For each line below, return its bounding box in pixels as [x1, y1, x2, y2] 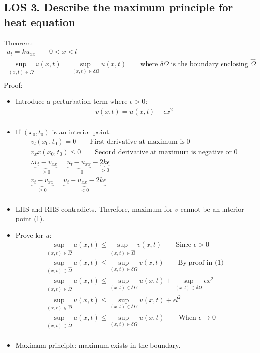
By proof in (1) [178, 259, 223, 266]
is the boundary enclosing [171, 60, 248, 68]
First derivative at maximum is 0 [90, 138, 190, 145]
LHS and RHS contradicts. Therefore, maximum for [15, 203, 173, 214]
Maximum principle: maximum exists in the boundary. [15, 340, 181, 350]
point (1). [15, 213, 45, 223]
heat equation [4, 14, 75, 29]
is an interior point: [52, 127, 111, 137]
